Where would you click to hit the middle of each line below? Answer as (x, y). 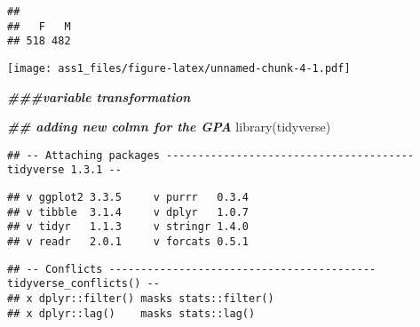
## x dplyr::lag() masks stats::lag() (131, 313)
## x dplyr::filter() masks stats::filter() (141, 299)
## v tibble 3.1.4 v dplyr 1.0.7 (128, 212)
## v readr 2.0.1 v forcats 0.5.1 (128, 242)
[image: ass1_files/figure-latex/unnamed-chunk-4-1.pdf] (179, 68)
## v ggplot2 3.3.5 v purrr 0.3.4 (128, 198)
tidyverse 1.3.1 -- (64, 170)
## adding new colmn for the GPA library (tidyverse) (169, 127)
